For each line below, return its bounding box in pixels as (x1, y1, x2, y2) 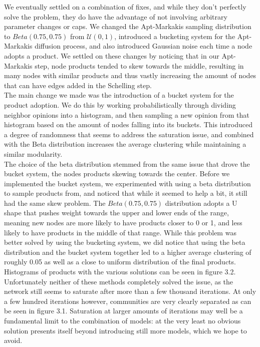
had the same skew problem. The (4, 197, 106, 208)
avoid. (4, 335, 23, 345)
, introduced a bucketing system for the (114, 31, 235, 41)
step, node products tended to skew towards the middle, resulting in (35, 60, 244, 71)
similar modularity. (4, 148, 63, 159)
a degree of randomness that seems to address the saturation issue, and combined (4, 129, 254, 139)
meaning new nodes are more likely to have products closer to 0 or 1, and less (4, 217, 242, 228)
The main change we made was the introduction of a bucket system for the (4, 90, 234, 100)
